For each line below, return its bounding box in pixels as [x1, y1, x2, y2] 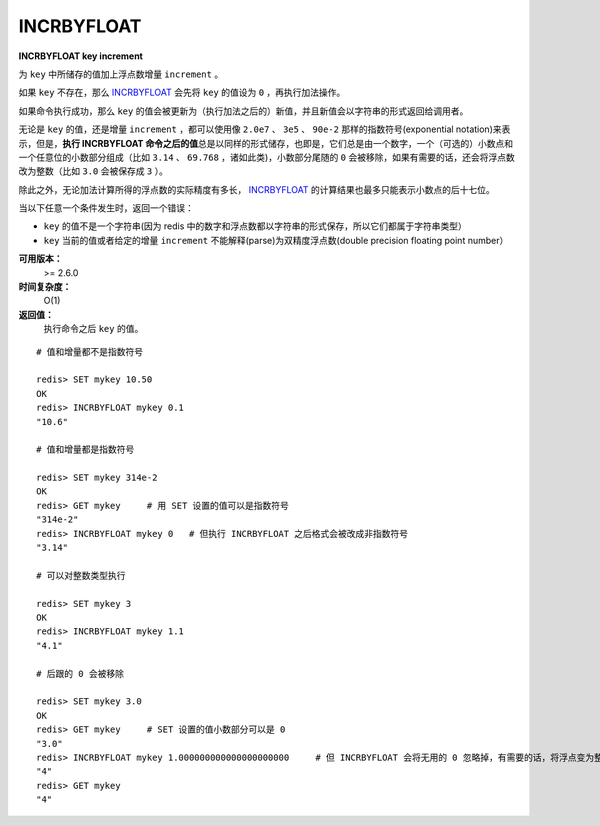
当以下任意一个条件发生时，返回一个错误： [18, 202, 194, 214]
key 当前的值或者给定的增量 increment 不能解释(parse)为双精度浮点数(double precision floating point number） [43, 234, 509, 246]
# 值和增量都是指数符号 [36, 444, 135, 455]
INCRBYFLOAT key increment [18, 50, 144, 62]
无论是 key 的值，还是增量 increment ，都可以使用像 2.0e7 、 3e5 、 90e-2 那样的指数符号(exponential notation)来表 [18, 123, 511, 135]
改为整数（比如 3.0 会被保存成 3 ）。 [18, 165, 169, 177]
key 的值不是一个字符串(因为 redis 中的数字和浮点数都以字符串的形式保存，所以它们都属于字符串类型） [43, 220, 467, 232]
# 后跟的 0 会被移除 [36, 668, 125, 679]
